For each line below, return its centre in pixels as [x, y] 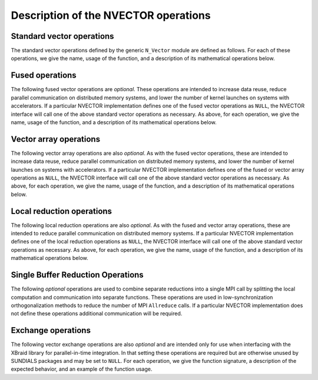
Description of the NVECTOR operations [111, 15]
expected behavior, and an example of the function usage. [82, 369]
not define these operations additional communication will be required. [97, 314]
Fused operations [44, 76]
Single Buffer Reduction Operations [77, 275]
